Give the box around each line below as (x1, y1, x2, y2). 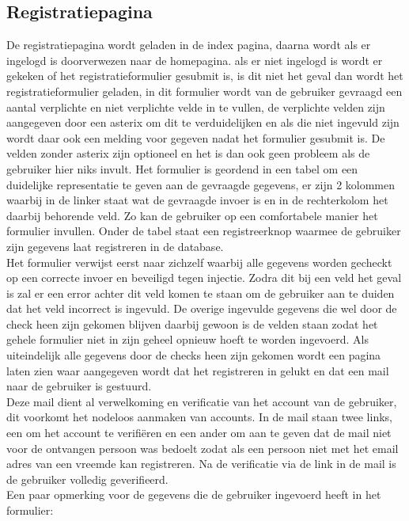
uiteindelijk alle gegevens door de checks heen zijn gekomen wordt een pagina (6, 347, 381, 363)
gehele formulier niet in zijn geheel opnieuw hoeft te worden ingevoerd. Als (6, 331, 369, 348)
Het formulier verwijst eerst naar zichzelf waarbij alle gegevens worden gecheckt (6, 253, 392, 270)
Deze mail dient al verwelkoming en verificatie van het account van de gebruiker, (6, 393, 397, 409)
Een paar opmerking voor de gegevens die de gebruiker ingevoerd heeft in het (6, 486, 381, 503)
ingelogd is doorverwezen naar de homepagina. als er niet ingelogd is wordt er (6, 51, 383, 68)
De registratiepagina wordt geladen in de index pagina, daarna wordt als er (6, 36, 371, 53)
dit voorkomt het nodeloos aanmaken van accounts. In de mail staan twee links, (6, 409, 392, 425)
